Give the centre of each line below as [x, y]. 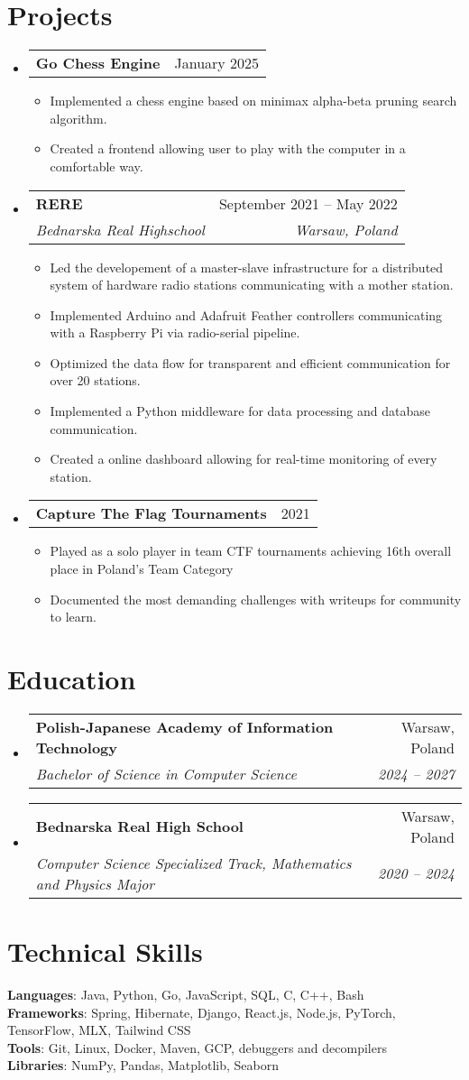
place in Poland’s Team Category [142, 569]
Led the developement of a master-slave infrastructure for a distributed [247, 267]
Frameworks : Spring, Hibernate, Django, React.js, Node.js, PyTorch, [202, 1012]
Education [72, 678]
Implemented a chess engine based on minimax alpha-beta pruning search [253, 101]
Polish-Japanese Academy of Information [184, 726]
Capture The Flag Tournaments [151, 513]
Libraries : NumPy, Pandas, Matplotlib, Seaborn [143, 1065]
